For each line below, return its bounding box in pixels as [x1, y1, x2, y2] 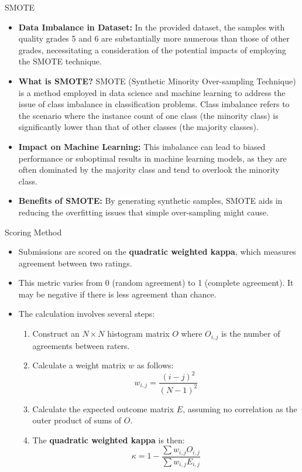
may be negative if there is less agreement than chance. [18, 288, 217, 300]
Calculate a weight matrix [32, 359, 126, 371]
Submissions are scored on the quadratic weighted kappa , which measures [18, 245, 296, 258]
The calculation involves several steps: [18, 307, 155, 320]
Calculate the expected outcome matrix [32, 402, 174, 415]
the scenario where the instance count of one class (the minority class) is [18, 109, 279, 121]
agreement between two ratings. [18, 256, 132, 269]
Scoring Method [5, 225, 62, 238]
